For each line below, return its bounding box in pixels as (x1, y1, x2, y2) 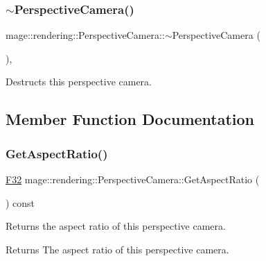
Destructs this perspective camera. (6, 74, 152, 89)
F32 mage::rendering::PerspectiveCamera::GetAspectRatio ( (6, 172, 260, 186)
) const (6, 195, 35, 210)
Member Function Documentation (6, 108, 255, 130)
